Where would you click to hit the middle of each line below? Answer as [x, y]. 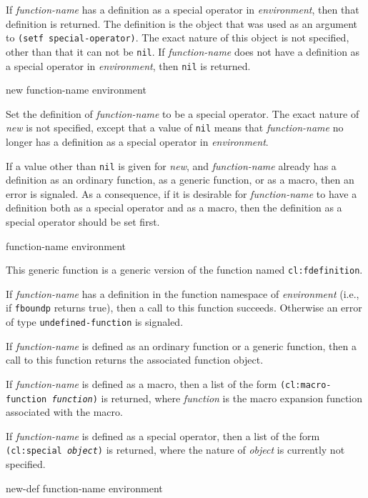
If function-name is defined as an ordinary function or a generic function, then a [181, 345]
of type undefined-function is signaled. [95, 322]
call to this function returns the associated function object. [135, 360]
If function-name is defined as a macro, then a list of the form [141, 383]
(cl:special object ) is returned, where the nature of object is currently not [175, 450]
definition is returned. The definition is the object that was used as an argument [182, 23]
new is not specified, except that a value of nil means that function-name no [175, 128]
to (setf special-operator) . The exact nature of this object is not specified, [178, 38]
